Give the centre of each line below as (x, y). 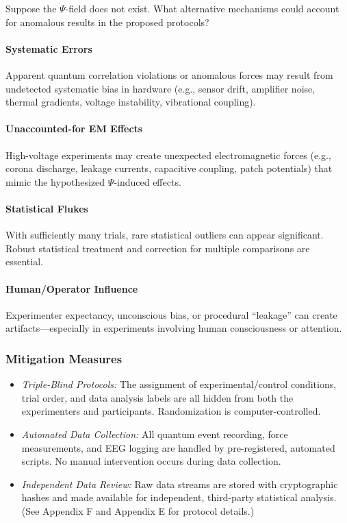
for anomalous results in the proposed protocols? (107, 22)
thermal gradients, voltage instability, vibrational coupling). (131, 102)
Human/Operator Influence (72, 288)
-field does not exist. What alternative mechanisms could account (202, 8)
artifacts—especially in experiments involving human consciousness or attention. (174, 328)
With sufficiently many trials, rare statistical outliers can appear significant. (165, 235)
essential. (24, 261)
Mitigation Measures (64, 358)
